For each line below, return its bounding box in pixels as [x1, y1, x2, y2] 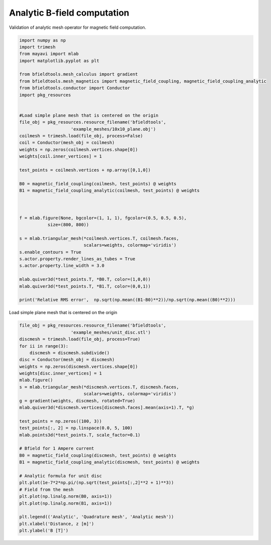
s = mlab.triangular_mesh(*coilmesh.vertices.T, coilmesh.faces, [19, 235, 179, 241]
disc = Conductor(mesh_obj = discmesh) [19, 357, 115, 362]
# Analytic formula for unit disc [19, 473, 102, 479]
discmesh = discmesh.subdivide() [29, 350, 110, 356]
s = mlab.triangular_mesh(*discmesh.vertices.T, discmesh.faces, [19, 384, 179, 390]
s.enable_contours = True [19, 249, 82, 255]
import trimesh [19, 44, 56, 50]
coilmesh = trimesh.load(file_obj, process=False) [19, 133, 144, 139]
